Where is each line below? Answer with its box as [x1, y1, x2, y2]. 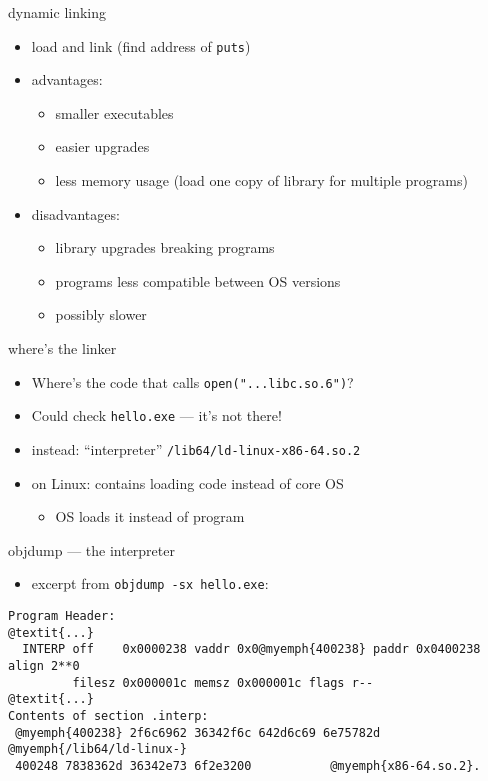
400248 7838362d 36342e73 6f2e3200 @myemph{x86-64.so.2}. [15, 758, 481, 773]
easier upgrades [55, 136, 150, 157]
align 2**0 [8, 658, 80, 673]
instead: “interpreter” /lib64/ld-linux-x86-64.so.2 [31, 438, 361, 459]
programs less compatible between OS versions [55, 270, 341, 291]
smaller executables [55, 102, 174, 123]
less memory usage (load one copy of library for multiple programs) [55, 170, 468, 191]
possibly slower [55, 304, 147, 325]
